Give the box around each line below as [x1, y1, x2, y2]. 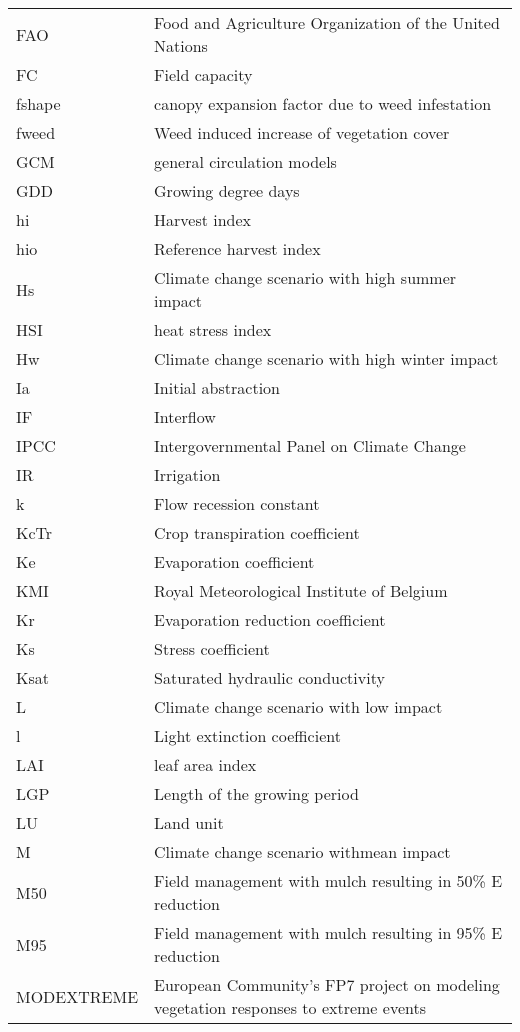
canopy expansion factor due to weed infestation [154, 92, 492, 115]
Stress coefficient [154, 637, 270, 660]
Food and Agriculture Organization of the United [154, 11, 500, 34]
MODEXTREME [16, 984, 139, 1008]
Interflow [154, 405, 216, 428]
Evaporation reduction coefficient [154, 608, 386, 631]
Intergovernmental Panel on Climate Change [154, 434, 466, 457]
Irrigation [154, 463, 221, 486]
